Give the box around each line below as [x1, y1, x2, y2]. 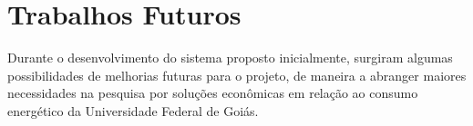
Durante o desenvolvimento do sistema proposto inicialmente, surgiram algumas [7, 48, 453, 67]
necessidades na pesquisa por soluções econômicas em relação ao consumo [7, 83, 418, 102]
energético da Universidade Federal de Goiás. [7, 101, 259, 120]
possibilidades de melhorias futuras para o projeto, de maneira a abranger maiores [7, 65, 467, 84]
